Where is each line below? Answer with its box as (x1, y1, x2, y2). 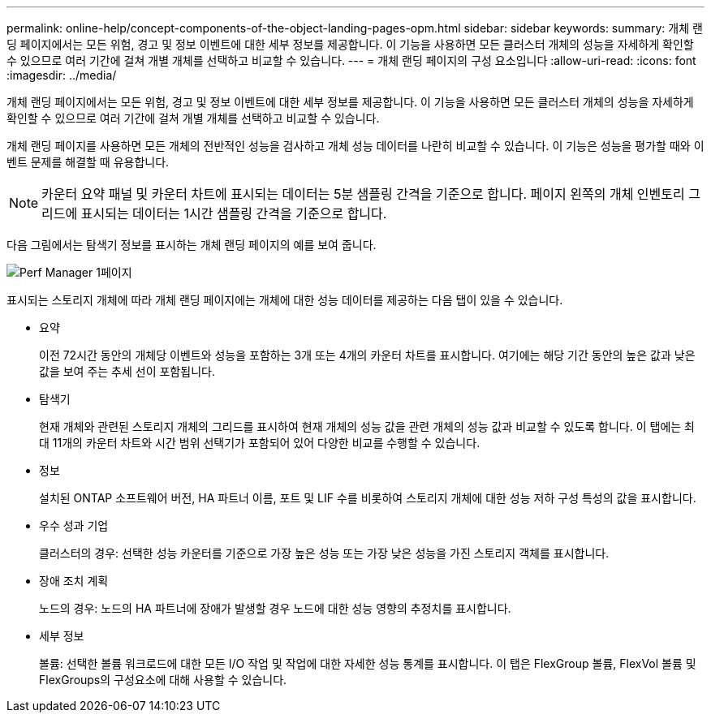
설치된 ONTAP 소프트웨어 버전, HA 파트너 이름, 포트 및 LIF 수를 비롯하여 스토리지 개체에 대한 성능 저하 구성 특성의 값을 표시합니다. (39, 491, 696, 505)
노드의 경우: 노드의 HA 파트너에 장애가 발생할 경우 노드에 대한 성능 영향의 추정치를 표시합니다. (39, 601, 511, 615)
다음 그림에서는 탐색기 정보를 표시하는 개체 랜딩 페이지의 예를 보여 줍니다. (6, 238, 377, 252)
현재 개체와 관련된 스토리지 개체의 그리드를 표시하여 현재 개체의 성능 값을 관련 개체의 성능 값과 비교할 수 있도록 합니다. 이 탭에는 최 (39, 420, 695, 433)
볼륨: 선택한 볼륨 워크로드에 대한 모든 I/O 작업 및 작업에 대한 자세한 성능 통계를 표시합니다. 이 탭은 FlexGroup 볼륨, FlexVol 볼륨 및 (39, 657, 696, 670)
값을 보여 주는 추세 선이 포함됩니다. (39, 364, 215, 378)
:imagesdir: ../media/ (6, 68, 117, 82)
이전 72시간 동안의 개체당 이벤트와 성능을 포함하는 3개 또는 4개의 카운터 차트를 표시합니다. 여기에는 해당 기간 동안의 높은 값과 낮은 (39, 348, 696, 362)
